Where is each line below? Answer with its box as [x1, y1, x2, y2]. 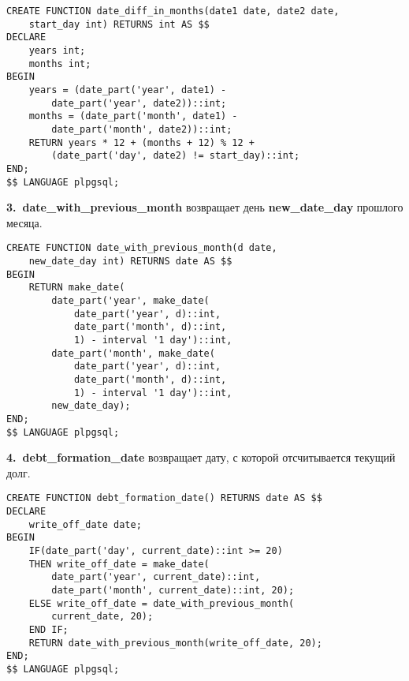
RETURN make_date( [28, 282, 125, 294]
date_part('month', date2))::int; [51, 123, 232, 135]
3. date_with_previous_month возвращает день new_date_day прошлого [6, 199, 403, 215]
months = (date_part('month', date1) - [28, 110, 238, 122]
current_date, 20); [51, 611, 154, 623]
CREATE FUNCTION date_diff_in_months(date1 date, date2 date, [6, 6, 340, 17]
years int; [28, 44, 86, 56]
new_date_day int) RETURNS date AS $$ [28, 256, 232, 268]
